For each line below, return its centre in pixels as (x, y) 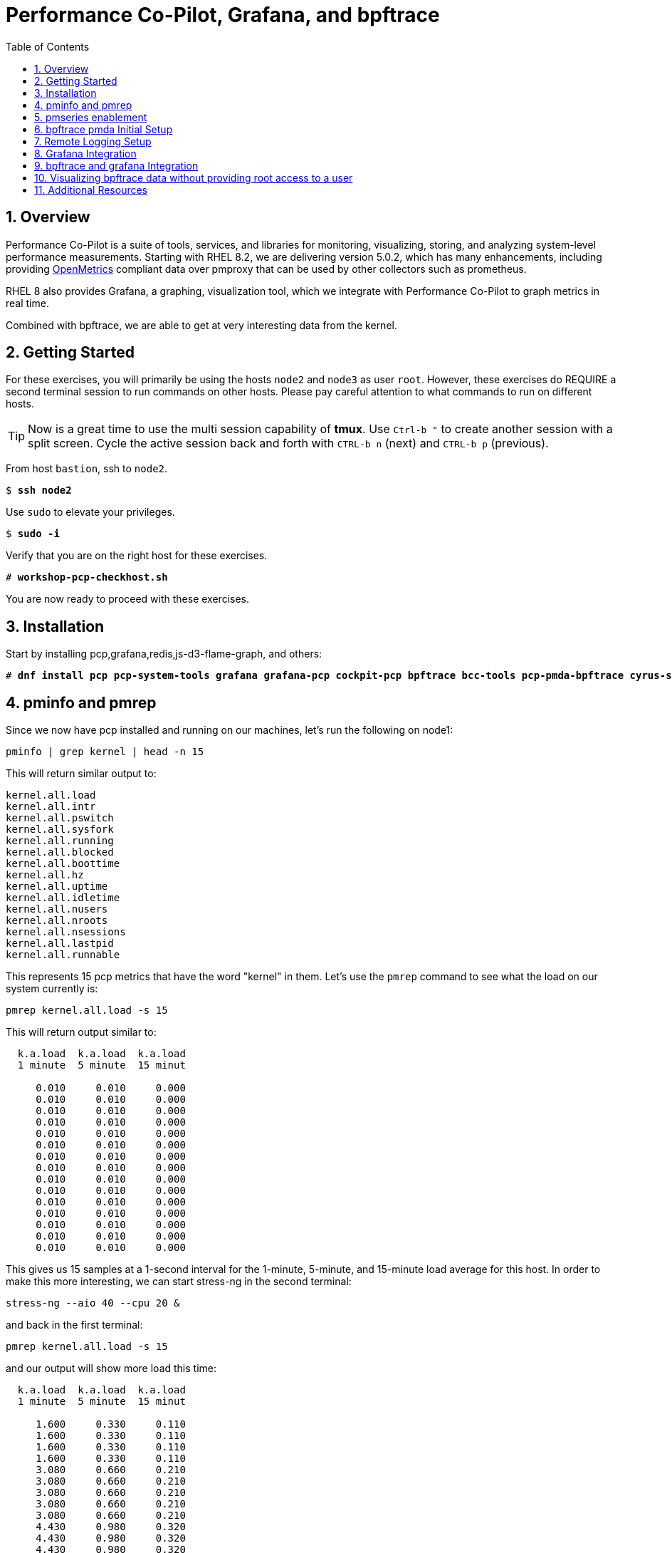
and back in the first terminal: (74, 1325)
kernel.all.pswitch (60, 818)
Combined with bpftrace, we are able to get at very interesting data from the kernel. (201, 325)
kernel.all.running (60, 841)
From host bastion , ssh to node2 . (87, 469)
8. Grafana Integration (85, 153)
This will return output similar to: (81, 1032)
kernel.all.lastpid (60, 944)
